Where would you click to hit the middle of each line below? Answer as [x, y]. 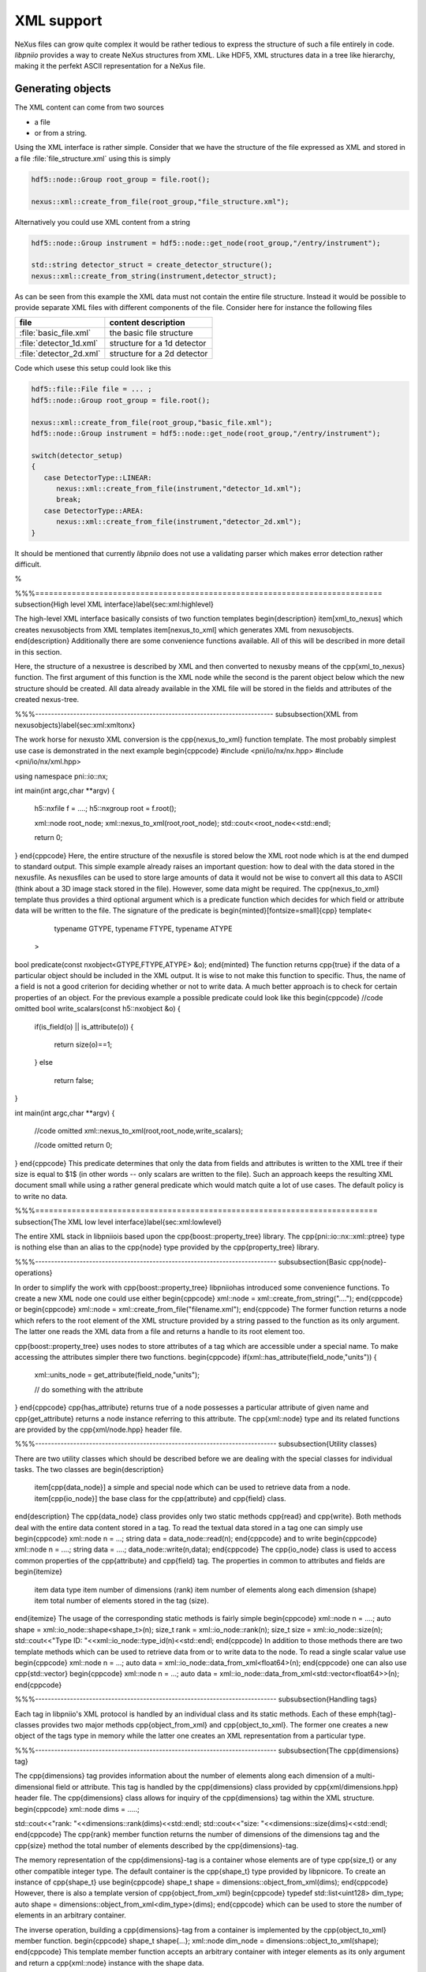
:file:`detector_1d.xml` [59, 343]
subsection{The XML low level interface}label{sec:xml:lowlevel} [118, 1222]
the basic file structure [151, 333]
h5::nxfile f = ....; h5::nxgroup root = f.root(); [105, 809]
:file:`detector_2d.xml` [60, 353]
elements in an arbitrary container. [70, 1915]
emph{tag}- [377, 1714]
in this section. [38, 652]
